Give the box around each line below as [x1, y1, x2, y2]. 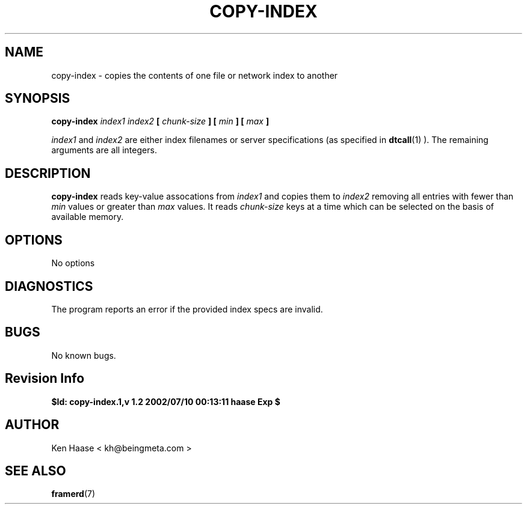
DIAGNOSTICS [5, 278, 93, 294]
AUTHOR [5, 417, 60, 433]
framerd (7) [51, 489, 96, 499]
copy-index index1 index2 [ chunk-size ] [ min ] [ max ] [51, 116, 270, 127]
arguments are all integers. [51, 145, 157, 156]
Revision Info [5, 371, 85, 386]
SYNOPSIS [5, 91, 70, 106]
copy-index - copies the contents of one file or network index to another [51, 70, 338, 81]
